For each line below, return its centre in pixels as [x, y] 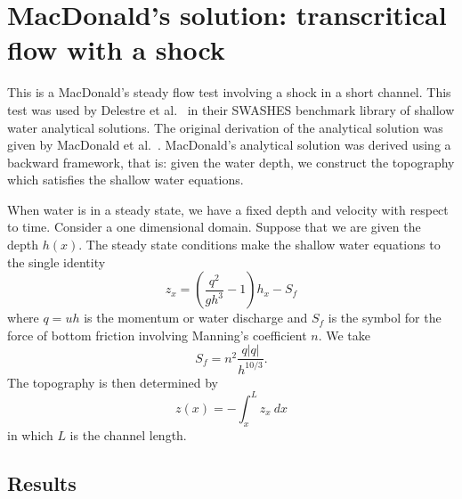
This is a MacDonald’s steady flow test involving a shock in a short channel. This [229, 92]
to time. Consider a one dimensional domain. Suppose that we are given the [214, 227]
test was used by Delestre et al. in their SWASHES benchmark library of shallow [231, 109]
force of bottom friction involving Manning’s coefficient [157, 335]
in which [30, 434]
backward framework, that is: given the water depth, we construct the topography [231, 162]
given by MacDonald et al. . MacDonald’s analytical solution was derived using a [229, 145]
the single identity [57, 262]
